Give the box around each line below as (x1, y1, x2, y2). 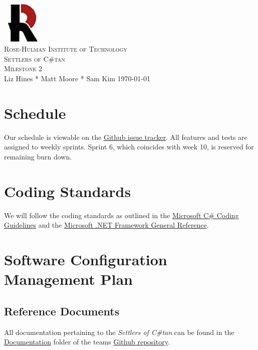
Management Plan (4, 269, 133, 289)
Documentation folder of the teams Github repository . (4, 336, 170, 347)
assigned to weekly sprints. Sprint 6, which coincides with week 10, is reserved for (4, 141, 254, 152)
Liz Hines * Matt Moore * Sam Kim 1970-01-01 (4, 73, 150, 83)
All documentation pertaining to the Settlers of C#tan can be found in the (4, 326, 234, 337)
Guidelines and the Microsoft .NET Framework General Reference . (4, 220, 209, 230)
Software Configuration (4, 249, 167, 269)
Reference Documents (4, 303, 120, 318)
